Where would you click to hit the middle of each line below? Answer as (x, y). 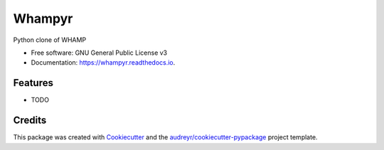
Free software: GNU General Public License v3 (99, 53)
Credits (30, 120)
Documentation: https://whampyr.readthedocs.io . (103, 63)
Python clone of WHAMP (50, 40)
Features (33, 83)
